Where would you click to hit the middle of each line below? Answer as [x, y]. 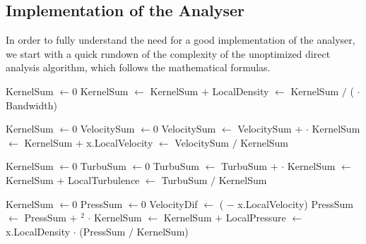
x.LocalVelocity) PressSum [295, 203]
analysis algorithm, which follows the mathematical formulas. [138, 67]
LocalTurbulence [104, 179]
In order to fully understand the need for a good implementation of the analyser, [181, 40]
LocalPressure [256, 218]
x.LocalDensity [38, 231]
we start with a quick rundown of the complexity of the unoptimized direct [168, 53]
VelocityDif [173, 203]
